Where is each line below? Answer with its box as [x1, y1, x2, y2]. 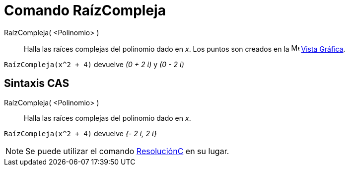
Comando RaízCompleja [4, 2, 166, 19]
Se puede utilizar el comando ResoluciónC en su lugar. [25, 146, 229, 156]
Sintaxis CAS [4, 77, 70, 90]
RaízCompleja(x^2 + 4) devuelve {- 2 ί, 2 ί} [4, 129, 157, 138]
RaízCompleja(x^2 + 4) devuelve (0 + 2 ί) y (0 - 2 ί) [4, 60, 184, 69]
